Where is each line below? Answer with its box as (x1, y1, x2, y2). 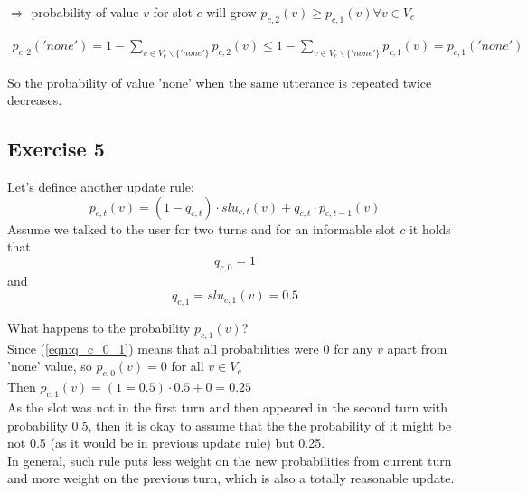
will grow (206, 3, 257, 21)
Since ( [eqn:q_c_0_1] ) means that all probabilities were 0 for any (7, 338, 373, 357)
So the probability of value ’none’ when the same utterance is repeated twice (7, 72, 432, 91)
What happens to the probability (7, 318, 191, 337)
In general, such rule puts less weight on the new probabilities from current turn (7, 450, 452, 469)
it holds (409, 219, 451, 238)
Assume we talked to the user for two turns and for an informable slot (7, 219, 396, 238)
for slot (153, 3, 193, 21)
